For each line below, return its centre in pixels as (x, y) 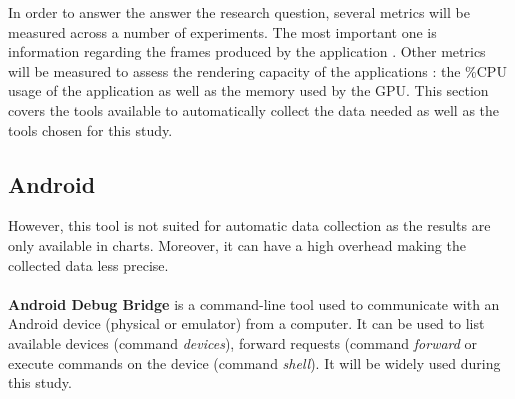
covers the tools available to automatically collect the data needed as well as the (254, 109)
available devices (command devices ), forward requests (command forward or (243, 342)
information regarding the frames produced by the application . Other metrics (247, 51)
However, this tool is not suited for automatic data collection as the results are (249, 225)
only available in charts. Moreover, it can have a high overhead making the (237, 244)
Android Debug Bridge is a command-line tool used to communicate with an (254, 303)
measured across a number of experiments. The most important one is (222, 31)
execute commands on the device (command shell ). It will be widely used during (254, 362)
